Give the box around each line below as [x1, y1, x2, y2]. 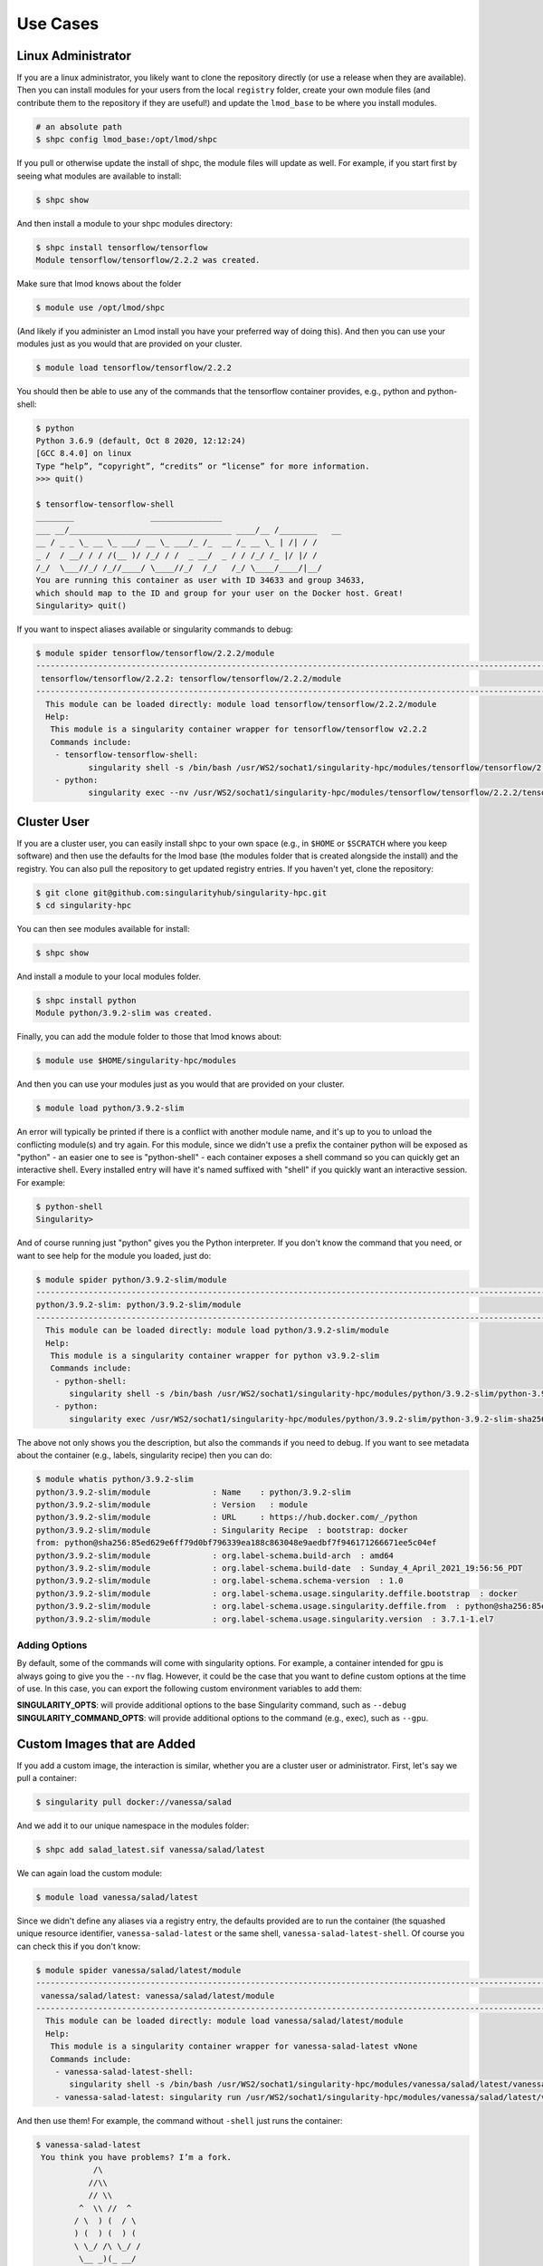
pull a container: [16, 1773, 77, 1784]
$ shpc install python [35, 995, 137, 1005]
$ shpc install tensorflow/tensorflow [35, 242, 208, 253]
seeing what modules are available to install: [16, 170, 182, 181]
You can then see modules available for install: [16, 924, 190, 934]
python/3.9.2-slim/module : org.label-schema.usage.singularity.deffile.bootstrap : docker [35, 1588, 518, 1599]
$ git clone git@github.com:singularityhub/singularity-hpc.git [35, 887, 328, 897]
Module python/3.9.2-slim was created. [35, 1008, 213, 1019]
